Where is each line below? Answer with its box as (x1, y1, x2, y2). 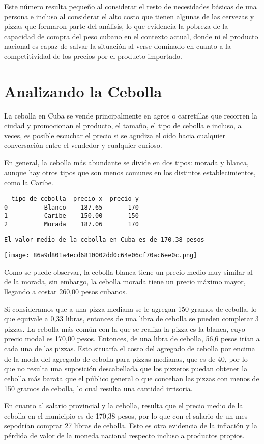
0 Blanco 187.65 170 (4, 203, 139, 211)
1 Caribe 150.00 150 (4, 212, 139, 220)
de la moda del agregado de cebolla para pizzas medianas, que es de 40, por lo (4, 353, 248, 364)
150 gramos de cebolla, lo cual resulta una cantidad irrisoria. (4, 383, 193, 394)
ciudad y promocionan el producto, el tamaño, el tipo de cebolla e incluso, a (4, 120, 242, 131)
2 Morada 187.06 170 (4, 220, 139, 228)
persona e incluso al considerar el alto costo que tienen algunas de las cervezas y (4, 11, 254, 21)
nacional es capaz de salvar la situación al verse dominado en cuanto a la (4, 41, 231, 51)
